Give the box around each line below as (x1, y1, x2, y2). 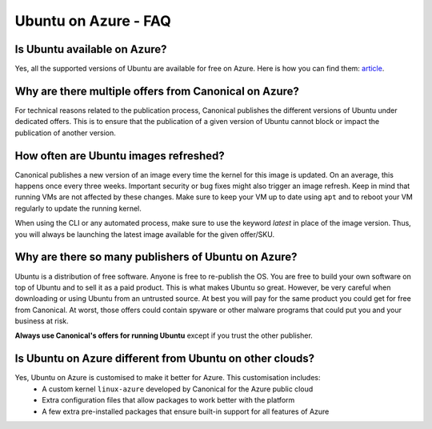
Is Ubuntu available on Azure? (14, 42, 167, 56)
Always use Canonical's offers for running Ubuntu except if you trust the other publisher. (14, 331, 314, 340)
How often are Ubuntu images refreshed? (14, 149, 226, 162)
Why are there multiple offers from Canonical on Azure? (14, 84, 300, 98)
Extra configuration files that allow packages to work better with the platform (42, 395, 295, 405)
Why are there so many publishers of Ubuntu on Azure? (14, 251, 298, 264)
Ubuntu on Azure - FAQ (14, 12, 172, 30)
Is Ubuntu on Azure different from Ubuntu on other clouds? (14, 352, 315, 366)
